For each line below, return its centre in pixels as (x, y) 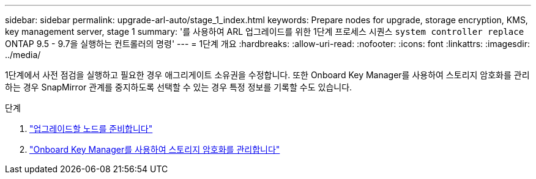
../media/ (23, 55)
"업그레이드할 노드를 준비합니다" (91, 129)
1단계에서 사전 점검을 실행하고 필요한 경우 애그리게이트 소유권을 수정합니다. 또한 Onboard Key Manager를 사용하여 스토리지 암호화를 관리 (267, 75)
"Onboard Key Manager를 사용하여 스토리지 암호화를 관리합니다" (155, 149)
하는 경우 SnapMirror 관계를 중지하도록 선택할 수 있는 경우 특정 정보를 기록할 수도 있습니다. (179, 87)
